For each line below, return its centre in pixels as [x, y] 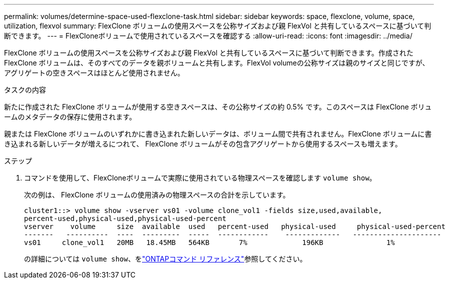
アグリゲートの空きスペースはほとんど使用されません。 [94, 73]
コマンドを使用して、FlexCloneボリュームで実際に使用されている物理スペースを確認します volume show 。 [200, 178]
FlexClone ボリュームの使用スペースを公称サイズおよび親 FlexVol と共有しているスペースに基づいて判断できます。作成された [209, 53]
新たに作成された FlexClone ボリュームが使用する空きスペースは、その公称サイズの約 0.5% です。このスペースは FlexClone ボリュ [218, 107]
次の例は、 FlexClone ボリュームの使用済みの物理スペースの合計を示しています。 [157, 195]
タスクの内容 [25, 90]
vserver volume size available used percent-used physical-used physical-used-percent [235, 226]
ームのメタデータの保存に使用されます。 [70, 117]
